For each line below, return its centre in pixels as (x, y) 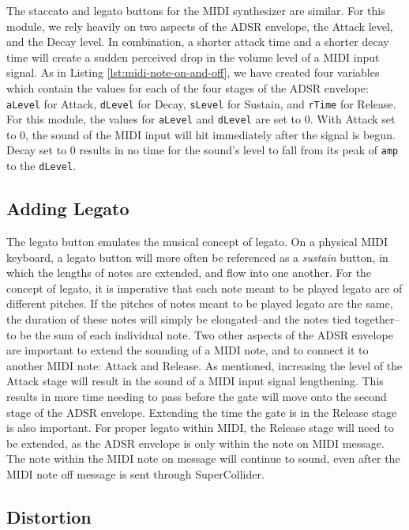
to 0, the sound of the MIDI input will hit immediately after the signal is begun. (201, 134)
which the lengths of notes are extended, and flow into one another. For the (189, 273)
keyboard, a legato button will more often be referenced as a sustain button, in (197, 257)
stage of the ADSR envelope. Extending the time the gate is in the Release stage (202, 412)
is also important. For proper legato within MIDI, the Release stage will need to (200, 428)
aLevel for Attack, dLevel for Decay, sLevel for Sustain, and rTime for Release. (201, 103)
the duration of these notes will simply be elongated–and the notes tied (179, 318)
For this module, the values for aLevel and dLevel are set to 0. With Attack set (201, 119)
